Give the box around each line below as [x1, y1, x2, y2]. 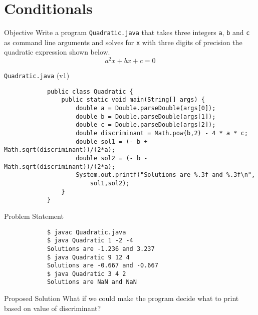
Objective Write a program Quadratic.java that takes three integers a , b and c [4, 27, 250, 38]
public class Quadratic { [47, 88, 133, 95]
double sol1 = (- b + [76, 138, 148, 145]
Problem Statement [4, 210, 64, 221]
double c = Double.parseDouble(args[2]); [76, 121, 216, 129]
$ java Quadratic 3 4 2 [47, 270, 126, 277]
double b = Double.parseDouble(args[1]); [76, 113, 216, 120]
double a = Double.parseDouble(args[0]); [76, 105, 216, 112]
